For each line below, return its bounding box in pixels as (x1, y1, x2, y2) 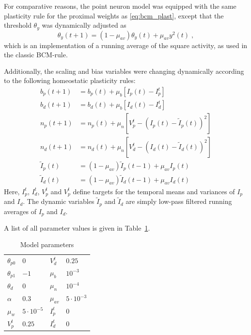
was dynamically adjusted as (42, 20, 126, 30)
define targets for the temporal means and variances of (73, 186, 235, 196)
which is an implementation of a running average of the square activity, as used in (4, 40, 248, 50)
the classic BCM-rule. (4, 50, 68, 60)
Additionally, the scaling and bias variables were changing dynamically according (4, 66, 244, 76)
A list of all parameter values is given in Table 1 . (4, 223, 150, 233)
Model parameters (20, 239, 74, 249)
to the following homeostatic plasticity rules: (4, 75, 136, 85)
